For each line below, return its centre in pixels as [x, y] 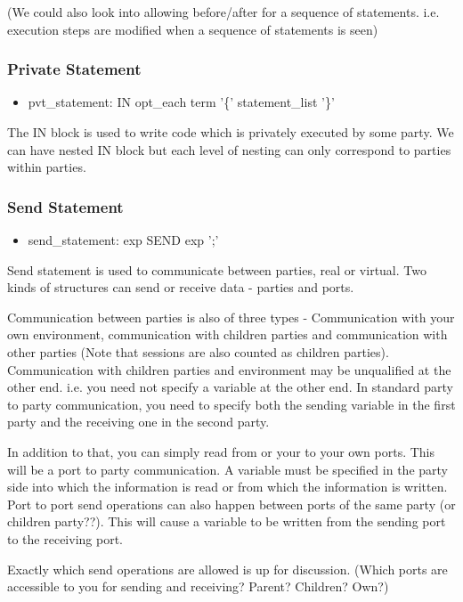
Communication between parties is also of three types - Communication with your [231, 317]
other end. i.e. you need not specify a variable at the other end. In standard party [230, 387]
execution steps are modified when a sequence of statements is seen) [193, 29]
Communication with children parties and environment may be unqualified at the [229, 369]
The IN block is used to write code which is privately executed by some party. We [231, 132]
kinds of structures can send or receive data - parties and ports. [181, 287]
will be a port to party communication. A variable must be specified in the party [227, 469]
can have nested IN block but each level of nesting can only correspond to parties [229, 149]
